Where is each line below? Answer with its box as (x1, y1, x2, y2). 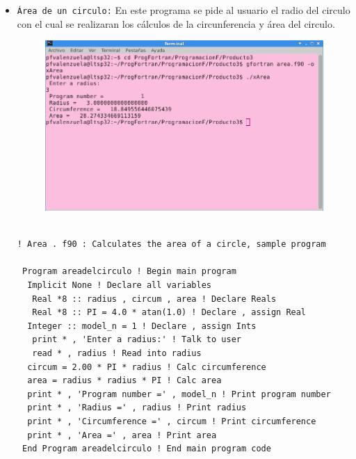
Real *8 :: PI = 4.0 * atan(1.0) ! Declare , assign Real (32, 307, 307, 318)
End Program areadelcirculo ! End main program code (22, 444, 271, 454)
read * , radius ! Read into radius (32, 348, 202, 358)
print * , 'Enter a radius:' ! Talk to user (32, 335, 241, 345)
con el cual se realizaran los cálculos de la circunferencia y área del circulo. (17, 16, 335, 31)
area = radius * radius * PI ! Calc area (27, 376, 222, 386)
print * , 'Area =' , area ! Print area (27, 430, 217, 440)
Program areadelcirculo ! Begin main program (22, 266, 236, 277)
